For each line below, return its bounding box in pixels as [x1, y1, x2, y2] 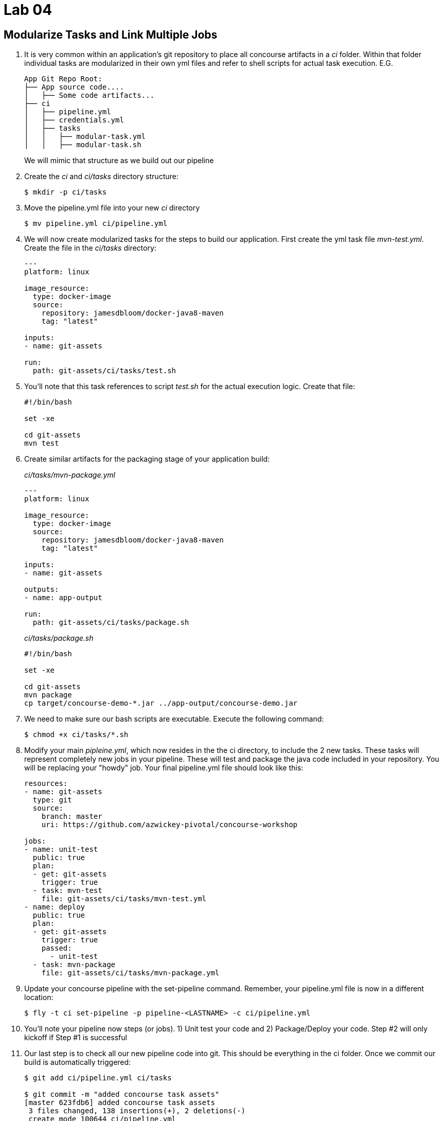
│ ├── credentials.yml [24, 116, 124, 125]
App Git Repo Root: [24, 75, 102, 83]
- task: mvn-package [32, 960, 116, 969]
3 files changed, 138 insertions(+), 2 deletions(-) [28, 1107, 245, 1115]
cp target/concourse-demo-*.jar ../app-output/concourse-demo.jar [24, 699, 298, 708]
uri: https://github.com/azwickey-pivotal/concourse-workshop [41, 820, 298, 829]
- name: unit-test [24, 845, 98, 854]
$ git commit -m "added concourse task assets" [24, 1090, 220, 1099]
